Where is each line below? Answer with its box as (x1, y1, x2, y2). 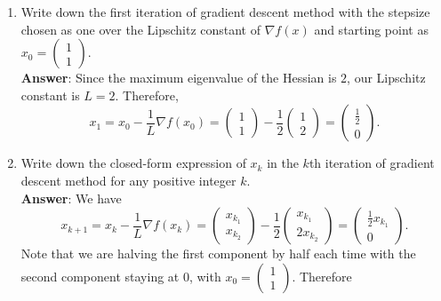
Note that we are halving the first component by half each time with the (20, 244, 416, 263)
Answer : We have (20, 188, 122, 207)
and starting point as (314, 20, 429, 38)
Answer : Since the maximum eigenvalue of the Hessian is (20, 68, 337, 87)
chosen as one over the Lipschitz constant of (20, 20, 261, 38)
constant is (20, 85, 80, 104)
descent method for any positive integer (20, 170, 237, 189)
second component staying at (20, 266, 180, 285)
